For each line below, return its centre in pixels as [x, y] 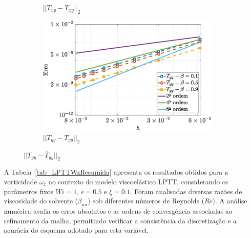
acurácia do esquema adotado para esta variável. [76, 230]
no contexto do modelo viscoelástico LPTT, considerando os [138, 181]
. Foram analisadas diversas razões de [186, 191]
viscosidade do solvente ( [41, 201]
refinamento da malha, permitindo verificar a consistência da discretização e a [120, 220]
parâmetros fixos [29, 191]
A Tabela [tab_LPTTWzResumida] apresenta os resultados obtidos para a [116, 172]
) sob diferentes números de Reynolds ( [146, 201]
